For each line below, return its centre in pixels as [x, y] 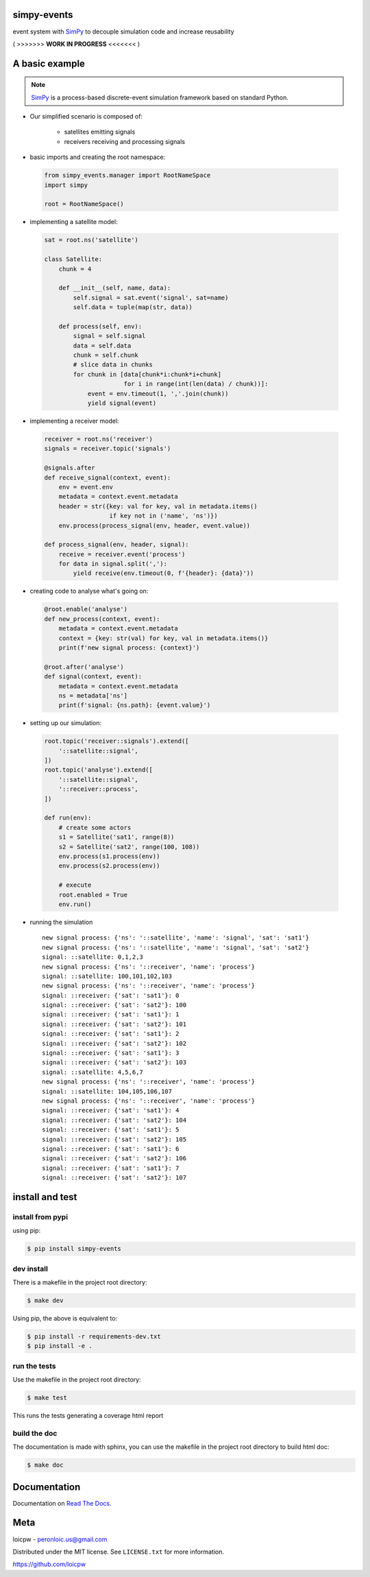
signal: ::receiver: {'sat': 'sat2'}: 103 [114, 1063]
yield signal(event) [122, 403]
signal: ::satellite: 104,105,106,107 [107, 1091]
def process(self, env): [100, 326]
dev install [30, 1269]
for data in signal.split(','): [113, 564]
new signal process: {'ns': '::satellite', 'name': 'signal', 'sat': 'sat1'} [176, 938]
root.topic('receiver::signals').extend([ [116, 741]
